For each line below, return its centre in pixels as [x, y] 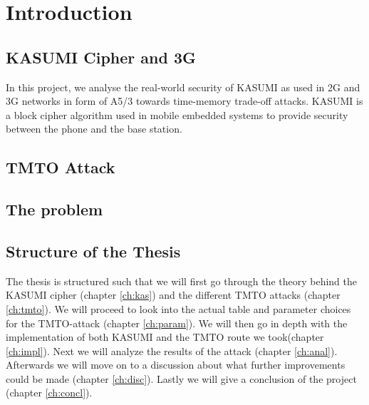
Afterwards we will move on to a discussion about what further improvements [176, 365]
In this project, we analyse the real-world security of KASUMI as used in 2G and [183, 87]
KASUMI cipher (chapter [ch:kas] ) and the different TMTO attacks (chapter [173, 295]
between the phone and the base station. [94, 129]
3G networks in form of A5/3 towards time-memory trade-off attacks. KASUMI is [184, 101]
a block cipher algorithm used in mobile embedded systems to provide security [177, 114]
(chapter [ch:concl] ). [49, 393]
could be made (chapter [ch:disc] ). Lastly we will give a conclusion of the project [181, 378]
